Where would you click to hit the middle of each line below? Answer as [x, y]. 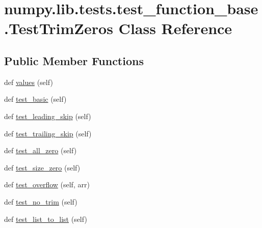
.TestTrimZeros [59, 28]
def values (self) [29, 82]
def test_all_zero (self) [41, 150]
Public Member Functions [74, 60]
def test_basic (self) [35, 99]
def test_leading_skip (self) [48, 116]
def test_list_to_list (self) [46, 219]
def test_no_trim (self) [41, 201]
